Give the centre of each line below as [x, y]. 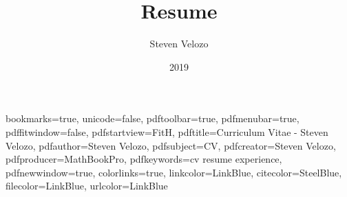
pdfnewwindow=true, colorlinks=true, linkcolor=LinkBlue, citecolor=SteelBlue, [174, 172]
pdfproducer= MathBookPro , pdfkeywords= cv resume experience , [144, 159]
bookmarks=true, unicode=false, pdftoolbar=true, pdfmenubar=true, [153, 118]
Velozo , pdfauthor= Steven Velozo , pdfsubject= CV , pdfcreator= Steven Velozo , [171, 145]
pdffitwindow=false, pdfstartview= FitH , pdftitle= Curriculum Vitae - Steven [167, 131]
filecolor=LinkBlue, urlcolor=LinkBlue [87, 186]
